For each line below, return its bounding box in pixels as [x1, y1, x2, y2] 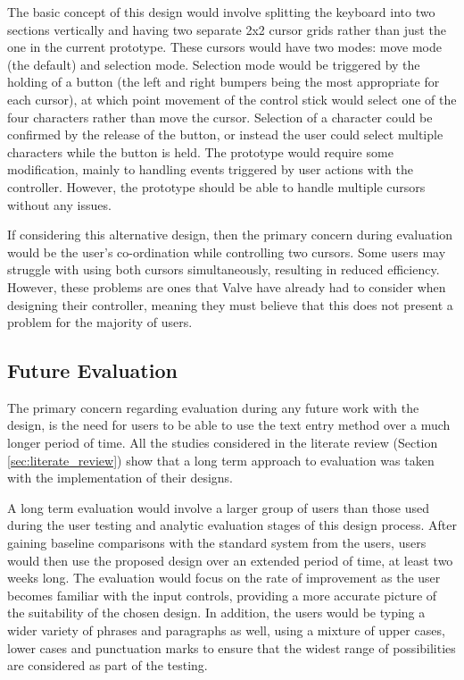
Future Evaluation [7, 357, 178, 384]
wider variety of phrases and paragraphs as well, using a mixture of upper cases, [7, 621, 445, 640]
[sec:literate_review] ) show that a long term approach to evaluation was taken [7, 450, 435, 469]
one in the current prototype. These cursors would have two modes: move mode [7, 38, 442, 56]
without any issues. [7, 195, 112, 214]
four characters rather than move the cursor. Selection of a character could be [7, 107, 433, 126]
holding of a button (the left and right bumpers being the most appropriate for [7, 72, 440, 91]
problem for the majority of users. [7, 313, 193, 332]
